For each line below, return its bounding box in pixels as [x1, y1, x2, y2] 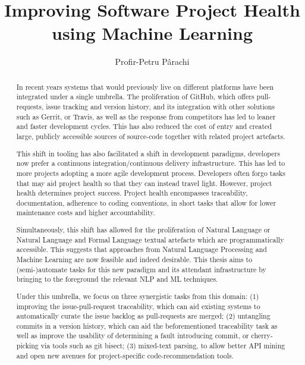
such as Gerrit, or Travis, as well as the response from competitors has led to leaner [16, 111, 276, 121]
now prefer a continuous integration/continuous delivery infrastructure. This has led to [16, 158, 285, 168]
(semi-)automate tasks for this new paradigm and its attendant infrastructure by [16, 264, 266, 274]
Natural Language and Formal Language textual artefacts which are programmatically [16, 234, 284, 244]
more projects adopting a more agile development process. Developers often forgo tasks [16, 168, 286, 178]
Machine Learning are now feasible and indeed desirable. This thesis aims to [16, 254, 253, 264]
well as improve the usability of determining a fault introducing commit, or [16, 331, 249, 341]
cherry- [251, 331, 273, 341]
